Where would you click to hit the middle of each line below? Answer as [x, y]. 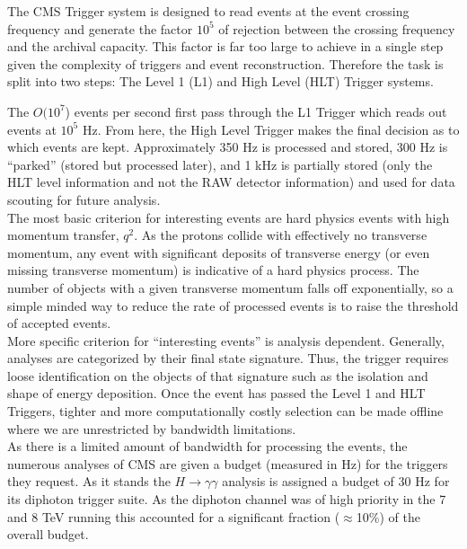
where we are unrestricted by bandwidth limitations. [152, 428]
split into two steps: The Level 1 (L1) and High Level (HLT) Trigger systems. [220, 81]
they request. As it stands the [89, 481]
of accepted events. [59, 323]
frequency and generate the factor [100, 28]
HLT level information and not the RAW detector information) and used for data [231, 182]
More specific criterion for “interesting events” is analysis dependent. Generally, [226, 340]
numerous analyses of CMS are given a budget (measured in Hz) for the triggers [228, 463]
